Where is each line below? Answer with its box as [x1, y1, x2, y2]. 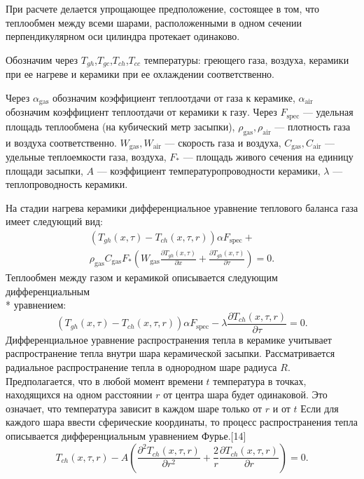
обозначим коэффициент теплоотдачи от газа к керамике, [52, 90, 295, 104]
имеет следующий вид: [6, 214, 103, 229]
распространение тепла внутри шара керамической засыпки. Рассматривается [6, 346, 335, 360]
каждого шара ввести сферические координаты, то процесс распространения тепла [6, 414, 358, 429]
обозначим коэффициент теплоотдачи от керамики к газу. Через [6, 104, 277, 119]
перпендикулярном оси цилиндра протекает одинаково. [6, 29, 240, 43]
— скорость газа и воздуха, [164, 135, 281, 149]
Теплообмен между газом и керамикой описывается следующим [6, 270, 278, 285]
